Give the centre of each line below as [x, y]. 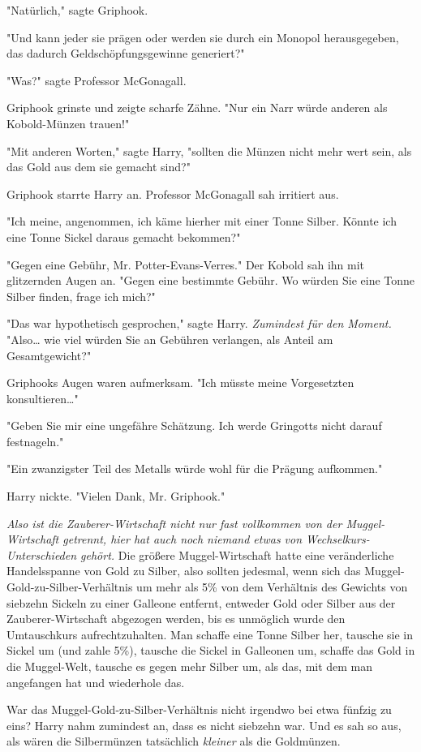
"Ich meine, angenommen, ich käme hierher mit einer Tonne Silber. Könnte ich [202, 221]
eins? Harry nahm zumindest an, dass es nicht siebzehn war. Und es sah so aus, [204, 725]
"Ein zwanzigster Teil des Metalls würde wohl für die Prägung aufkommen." [195, 468]
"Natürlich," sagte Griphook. [77, 10]
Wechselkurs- [338, 539]
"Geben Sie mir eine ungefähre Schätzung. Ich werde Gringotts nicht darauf [194, 425]
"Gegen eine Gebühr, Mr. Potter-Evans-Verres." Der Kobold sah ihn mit [186, 264]
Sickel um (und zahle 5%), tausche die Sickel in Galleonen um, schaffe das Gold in [211, 650]
